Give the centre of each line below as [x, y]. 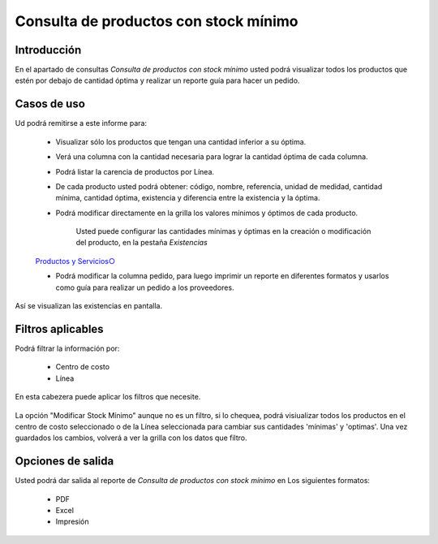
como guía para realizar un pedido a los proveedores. [145, 287]
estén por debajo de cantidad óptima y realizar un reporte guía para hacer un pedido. [157, 80]
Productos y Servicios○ [75, 261]
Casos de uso [50, 104]
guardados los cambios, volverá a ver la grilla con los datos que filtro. [131, 438]
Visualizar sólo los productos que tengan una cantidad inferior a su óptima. [181, 141]
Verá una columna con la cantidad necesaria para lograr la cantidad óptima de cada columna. [212, 157]
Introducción [48, 50]
